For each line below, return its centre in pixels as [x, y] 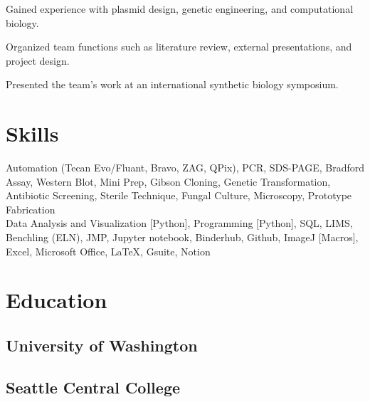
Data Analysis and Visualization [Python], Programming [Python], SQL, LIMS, [179, 223]
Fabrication [31, 209]
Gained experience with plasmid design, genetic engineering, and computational [180, 9]
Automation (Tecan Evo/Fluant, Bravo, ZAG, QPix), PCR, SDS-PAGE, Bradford [185, 168]
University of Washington [102, 345]
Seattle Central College [93, 387]
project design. [38, 60]
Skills [32, 133]
